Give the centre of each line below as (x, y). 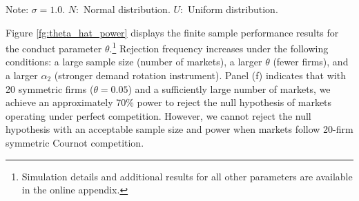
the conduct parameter (54, 48)
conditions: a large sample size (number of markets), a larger (134, 62)
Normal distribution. (127, 9)
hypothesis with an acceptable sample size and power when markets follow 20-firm (179, 129)
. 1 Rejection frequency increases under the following (219, 47)
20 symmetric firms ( (50, 88)
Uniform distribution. (233, 9)
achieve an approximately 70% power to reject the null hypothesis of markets (169, 102)
